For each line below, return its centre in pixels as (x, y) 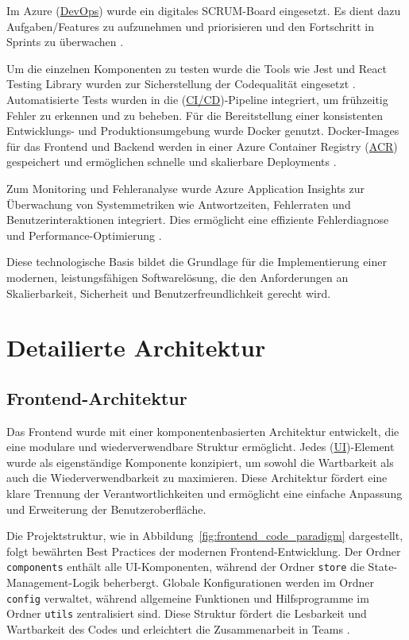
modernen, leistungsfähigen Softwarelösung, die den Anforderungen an (177, 277)
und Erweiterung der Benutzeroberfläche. (106, 509)
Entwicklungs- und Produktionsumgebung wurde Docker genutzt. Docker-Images (203, 131)
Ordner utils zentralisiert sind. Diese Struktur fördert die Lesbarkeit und (187, 613)
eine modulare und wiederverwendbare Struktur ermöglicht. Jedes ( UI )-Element (201, 447)
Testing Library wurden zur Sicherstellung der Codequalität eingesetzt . (181, 84)
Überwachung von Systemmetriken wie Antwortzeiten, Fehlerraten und (179, 204)
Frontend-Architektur (97, 397)
